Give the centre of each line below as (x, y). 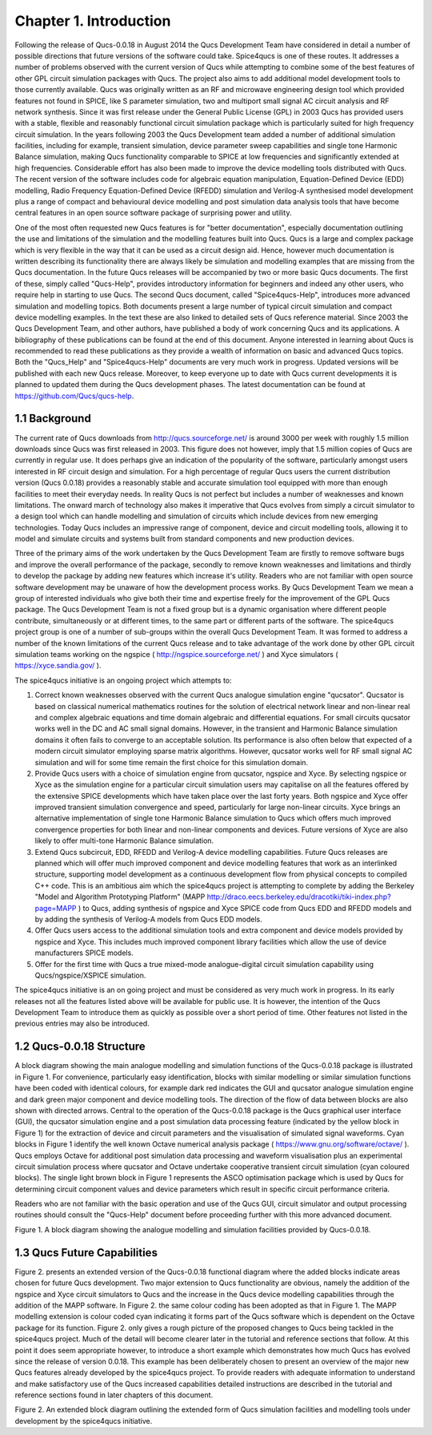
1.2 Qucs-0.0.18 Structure (80, 1047)
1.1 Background (53, 419)
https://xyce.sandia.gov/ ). (58, 666)
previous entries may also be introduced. (82, 1024)
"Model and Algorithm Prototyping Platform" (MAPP (120, 897)
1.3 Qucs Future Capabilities (86, 1253)
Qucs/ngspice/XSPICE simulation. (90, 975)
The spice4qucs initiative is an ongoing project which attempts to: (123, 680)
